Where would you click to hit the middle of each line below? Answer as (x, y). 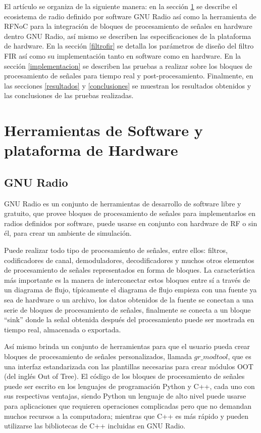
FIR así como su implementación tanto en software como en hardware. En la (123, 55)
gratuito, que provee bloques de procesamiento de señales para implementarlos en (130, 213)
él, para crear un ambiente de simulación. (68, 233)
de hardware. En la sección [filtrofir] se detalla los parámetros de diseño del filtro (129, 46)
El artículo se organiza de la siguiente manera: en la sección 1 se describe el (121, 6)
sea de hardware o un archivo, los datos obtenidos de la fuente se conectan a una (129, 300)
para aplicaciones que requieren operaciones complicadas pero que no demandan (128, 405)
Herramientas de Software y (103, 130)
